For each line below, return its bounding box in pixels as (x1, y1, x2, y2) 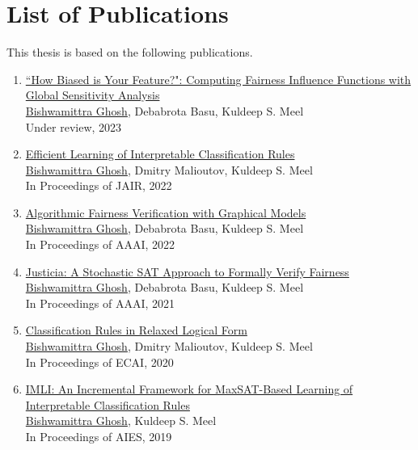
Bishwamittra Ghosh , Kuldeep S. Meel (25, 412, 217, 429)
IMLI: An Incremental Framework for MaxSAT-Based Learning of (25, 381, 353, 397)
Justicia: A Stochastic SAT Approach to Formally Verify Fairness (25, 263, 349, 280)
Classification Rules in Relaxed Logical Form (25, 322, 247, 339)
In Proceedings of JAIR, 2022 (25, 177, 172, 194)
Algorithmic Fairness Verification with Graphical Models (25, 204, 306, 221)
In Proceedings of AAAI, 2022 (25, 236, 175, 253)
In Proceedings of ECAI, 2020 (25, 353, 174, 370)
